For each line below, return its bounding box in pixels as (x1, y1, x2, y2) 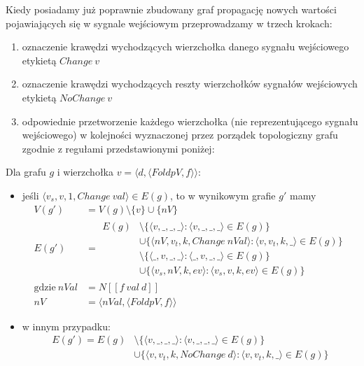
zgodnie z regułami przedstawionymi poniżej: (22, 141, 215, 155)
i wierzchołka (57, 164, 113, 179)
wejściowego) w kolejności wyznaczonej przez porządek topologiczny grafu (22, 127, 338, 142)
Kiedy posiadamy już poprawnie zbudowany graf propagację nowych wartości (6, 2, 337, 16)
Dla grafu (6, 164, 46, 179)
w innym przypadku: (22, 318, 111, 333)
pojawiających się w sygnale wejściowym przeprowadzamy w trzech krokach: (6, 15, 332, 30)
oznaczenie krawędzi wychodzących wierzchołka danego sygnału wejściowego (22, 39, 349, 54)
